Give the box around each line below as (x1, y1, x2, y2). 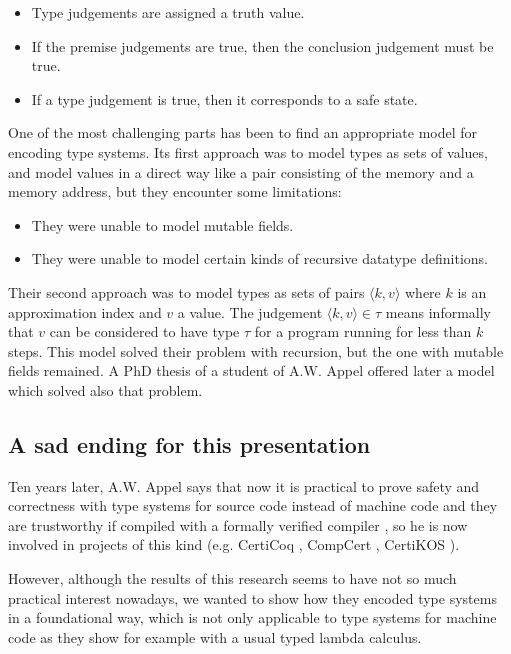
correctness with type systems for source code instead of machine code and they (8, 495, 498, 516)
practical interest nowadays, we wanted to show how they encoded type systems (8, 587, 497, 608)
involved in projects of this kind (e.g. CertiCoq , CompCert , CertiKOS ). (8, 534, 460, 555)
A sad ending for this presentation (8, 428, 371, 459)
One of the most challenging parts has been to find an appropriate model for (8, 122, 478, 143)
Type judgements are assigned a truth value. (31, 2, 305, 22)
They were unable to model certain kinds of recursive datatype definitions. (31, 248, 488, 269)
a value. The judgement (177, 301, 323, 322)
